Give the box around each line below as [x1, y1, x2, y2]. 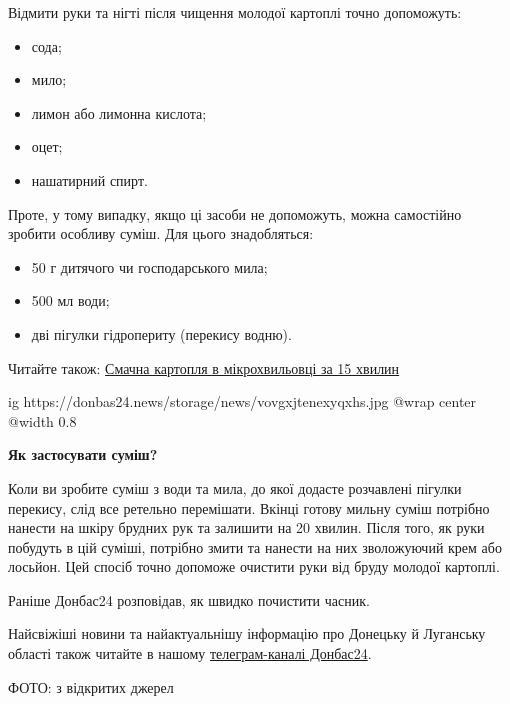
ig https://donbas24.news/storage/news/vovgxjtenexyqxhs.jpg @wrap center [8, 391, 477, 412]
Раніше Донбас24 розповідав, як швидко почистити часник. [8, 589, 370, 610]
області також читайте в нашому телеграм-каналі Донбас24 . [8, 643, 372, 664]
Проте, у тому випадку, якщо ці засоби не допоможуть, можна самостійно [8, 203, 462, 224]
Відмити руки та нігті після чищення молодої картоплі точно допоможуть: [8, 2, 462, 22]
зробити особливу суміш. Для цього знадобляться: [8, 223, 314, 244]
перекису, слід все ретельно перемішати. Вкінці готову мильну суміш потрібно [8, 497, 490, 518]
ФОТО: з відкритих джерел [8, 676, 174, 697]
